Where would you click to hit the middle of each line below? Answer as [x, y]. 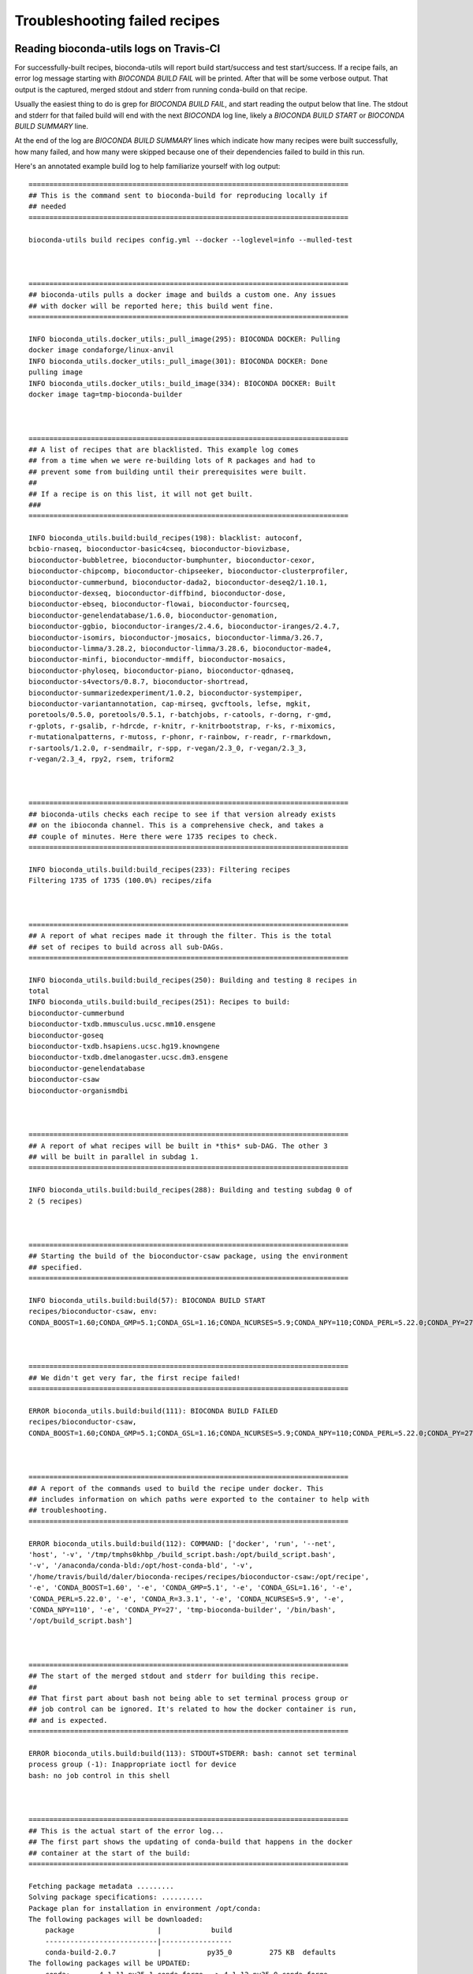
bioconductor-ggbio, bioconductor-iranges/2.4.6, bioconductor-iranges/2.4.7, [184, 627]
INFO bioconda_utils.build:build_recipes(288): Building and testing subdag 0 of [191, 1190]
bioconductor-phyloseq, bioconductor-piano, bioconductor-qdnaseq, [162, 670]
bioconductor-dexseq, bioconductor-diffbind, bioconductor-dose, [158, 593]
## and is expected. [68, 1720]
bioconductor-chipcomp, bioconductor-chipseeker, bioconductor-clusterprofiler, [189, 571]
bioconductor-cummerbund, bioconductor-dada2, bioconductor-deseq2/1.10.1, [178, 582]
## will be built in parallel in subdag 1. [114, 1156]
